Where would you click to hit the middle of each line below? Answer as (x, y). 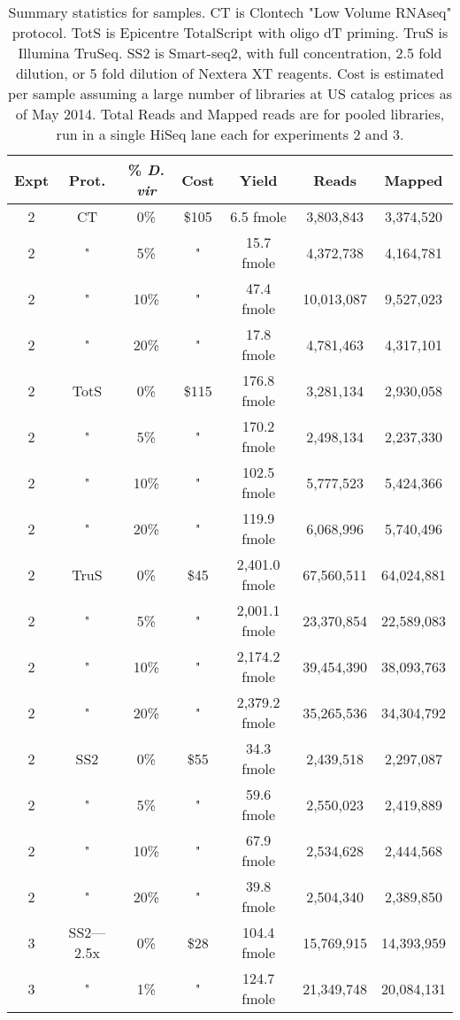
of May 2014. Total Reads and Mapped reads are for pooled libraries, (230, 114)
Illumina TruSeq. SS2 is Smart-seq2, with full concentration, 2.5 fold (230, 53)
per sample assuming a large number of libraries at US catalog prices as (230, 93)
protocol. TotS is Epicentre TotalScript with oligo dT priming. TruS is (230, 32)
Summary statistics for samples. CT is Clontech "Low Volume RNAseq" (230, 12)
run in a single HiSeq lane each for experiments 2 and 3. (230, 134)
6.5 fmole (258, 216)
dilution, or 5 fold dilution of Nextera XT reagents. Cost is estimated (230, 73)
